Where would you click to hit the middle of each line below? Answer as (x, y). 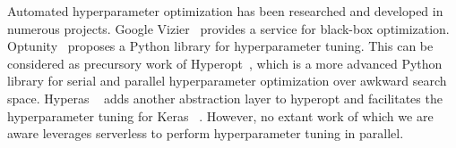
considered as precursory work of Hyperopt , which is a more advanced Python (225, 63)
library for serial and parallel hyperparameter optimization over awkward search (227, 81)
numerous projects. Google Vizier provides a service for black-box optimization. (228, 28)
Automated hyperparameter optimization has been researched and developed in (225, 11)
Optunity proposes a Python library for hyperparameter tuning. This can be (220, 46)
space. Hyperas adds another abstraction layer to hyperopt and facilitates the (225, 98)
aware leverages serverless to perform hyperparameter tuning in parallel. (206, 133)
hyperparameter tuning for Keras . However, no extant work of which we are (220, 115)
